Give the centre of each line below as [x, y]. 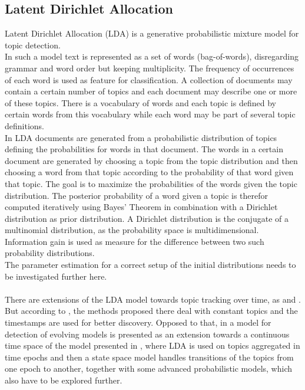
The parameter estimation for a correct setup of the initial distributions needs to [150, 265]
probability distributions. [50, 253]
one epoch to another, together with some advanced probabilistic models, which [149, 368]
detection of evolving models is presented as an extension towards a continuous [147, 334]
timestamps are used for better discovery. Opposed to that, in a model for [138, 322]
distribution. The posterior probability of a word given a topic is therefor [137, 195]
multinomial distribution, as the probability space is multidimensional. [132, 230]
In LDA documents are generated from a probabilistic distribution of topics [141, 137]
